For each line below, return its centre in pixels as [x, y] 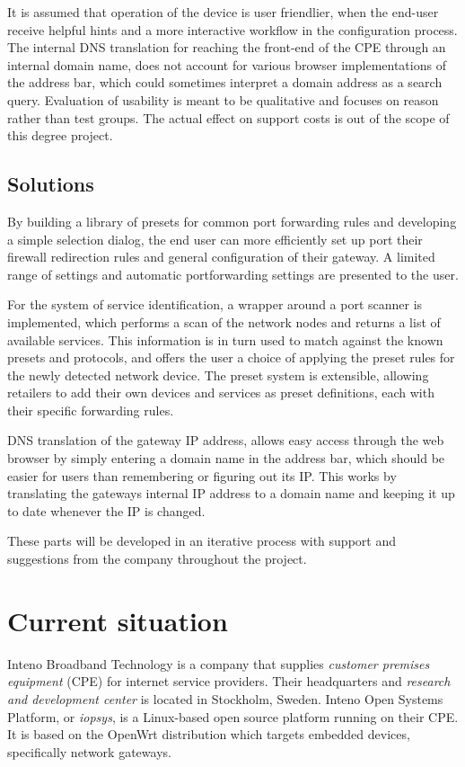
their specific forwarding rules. [91, 410]
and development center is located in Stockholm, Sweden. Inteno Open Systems [225, 698]
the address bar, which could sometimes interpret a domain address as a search [225, 82]
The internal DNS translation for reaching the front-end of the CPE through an [227, 47]
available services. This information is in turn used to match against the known [225, 339]
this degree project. [60, 135]
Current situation [118, 620]
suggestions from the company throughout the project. [157, 559]
